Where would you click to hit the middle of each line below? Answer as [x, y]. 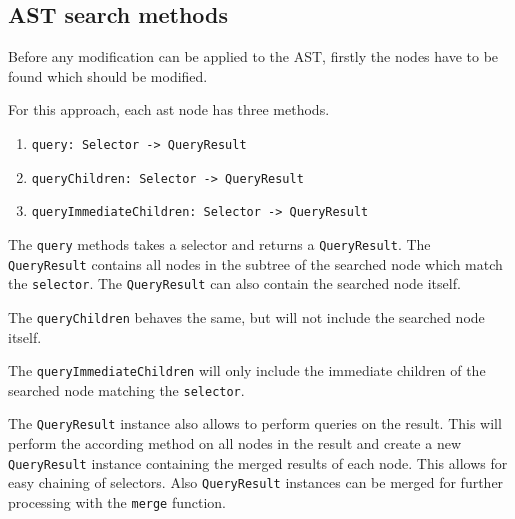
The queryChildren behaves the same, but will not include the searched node [246, 316]
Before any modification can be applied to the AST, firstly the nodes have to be [253, 56]
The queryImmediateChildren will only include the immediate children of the [247, 370]
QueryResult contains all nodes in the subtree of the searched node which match [255, 263]
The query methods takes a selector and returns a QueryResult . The [219, 243]
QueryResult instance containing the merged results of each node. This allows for [258, 462]
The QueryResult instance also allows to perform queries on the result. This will [255, 423]
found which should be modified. [108, 75]
